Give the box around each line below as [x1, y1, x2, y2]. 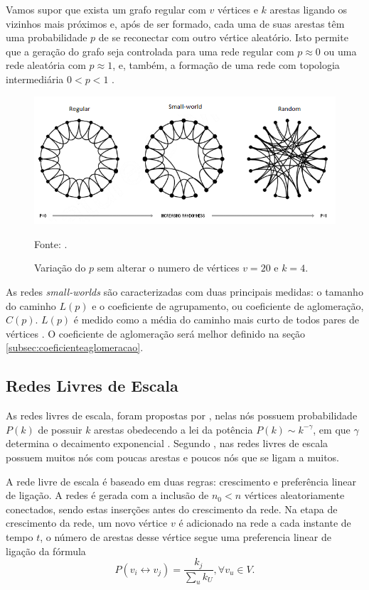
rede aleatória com [6, 58, 86, 73]
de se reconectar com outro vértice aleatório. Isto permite [98, 30, 348, 45]
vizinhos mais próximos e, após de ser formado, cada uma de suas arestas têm [6, 16, 345, 31]
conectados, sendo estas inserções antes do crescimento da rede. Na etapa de [6, 501, 338, 516]
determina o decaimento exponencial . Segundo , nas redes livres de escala [6, 436, 328, 451]
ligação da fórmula [6, 543, 86, 558]
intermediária [6, 71, 64, 86]
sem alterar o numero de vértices [97, 260, 240, 275]
